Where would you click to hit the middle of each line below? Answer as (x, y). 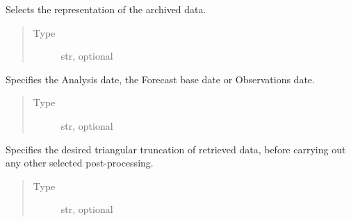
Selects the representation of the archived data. (106, 9)
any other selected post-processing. (80, 163)
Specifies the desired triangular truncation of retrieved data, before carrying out (176, 149)
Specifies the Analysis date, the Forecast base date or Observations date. (160, 79)
